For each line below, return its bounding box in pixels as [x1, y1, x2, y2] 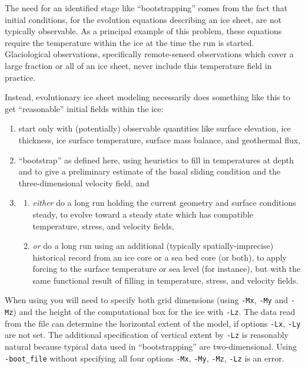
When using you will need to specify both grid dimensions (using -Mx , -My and [5, 294, 288, 306]
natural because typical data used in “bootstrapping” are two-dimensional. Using [5, 340, 297, 353]
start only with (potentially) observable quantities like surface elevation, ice [18, 122, 291, 134]
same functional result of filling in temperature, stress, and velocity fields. [32, 274, 299, 286]
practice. [5, 71, 36, 83]
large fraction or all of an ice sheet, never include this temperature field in [5, 59, 272, 71]
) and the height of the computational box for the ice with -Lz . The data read [13, 305, 296, 318]
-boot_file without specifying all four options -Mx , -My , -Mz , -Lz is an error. [5, 351, 284, 364]
